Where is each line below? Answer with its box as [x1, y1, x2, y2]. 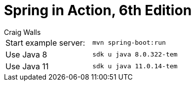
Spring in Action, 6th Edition [4, 2, 192, 19]
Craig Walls [4, 28, 41, 36]
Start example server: [5, 37, 85, 48]
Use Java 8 [5, 49, 47, 59]
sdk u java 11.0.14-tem [92, 62, 178, 70]
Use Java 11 [5, 61, 49, 71]
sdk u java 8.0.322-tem [92, 51, 178, 58]
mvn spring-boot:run [92, 39, 166, 47]
